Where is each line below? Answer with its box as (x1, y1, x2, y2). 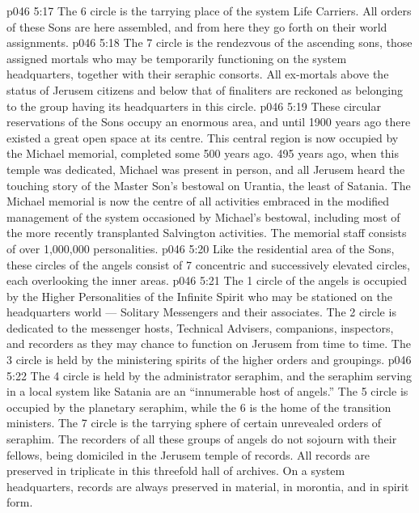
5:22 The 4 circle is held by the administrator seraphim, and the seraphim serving (6, 367, 413, 384)
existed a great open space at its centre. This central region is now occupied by (6, 129, 399, 146)
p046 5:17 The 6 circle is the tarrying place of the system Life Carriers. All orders (6, 2, 412, 19)
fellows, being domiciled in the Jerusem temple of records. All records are (6, 446, 370, 463)
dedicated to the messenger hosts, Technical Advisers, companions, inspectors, (6, 319, 394, 336)
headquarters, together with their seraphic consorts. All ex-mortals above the (6, 66, 389, 83)
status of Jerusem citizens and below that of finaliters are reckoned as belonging (6, 81, 404, 98)
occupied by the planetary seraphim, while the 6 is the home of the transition (6, 398, 391, 415)
